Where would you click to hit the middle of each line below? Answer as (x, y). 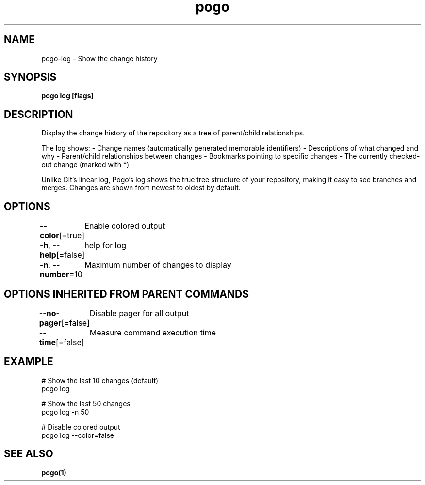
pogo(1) (54, 472)
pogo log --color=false (78, 435)
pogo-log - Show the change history (99, 58)
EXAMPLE (29, 362)
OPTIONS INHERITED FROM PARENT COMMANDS (126, 294)
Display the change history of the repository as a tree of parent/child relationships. (173, 133)
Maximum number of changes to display (158, 265)
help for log (106, 245)
